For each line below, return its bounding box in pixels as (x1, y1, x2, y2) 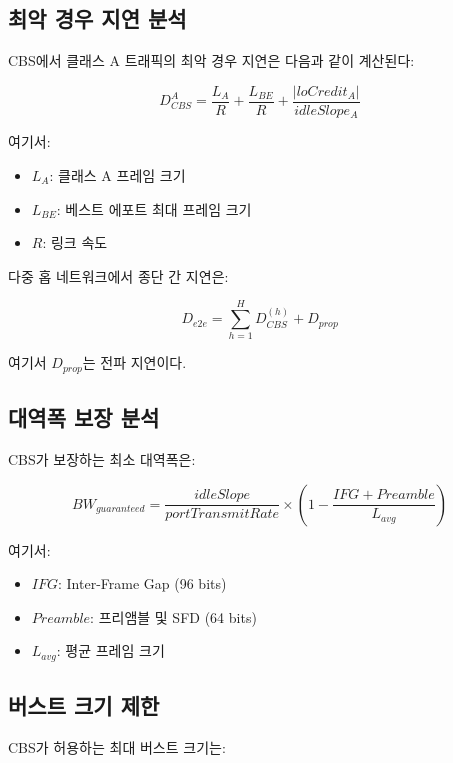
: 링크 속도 (42, 232, 108, 253)
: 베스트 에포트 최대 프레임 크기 (56, 198, 252, 219)
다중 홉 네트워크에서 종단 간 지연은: (8, 265, 229, 286)
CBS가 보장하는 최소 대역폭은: (8, 449, 196, 470)
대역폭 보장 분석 (8, 402, 160, 433)
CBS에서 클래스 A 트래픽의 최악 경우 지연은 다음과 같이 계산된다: (8, 50, 415, 71)
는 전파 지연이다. (82, 352, 187, 373)
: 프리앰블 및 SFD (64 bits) (90, 606, 257, 627)
